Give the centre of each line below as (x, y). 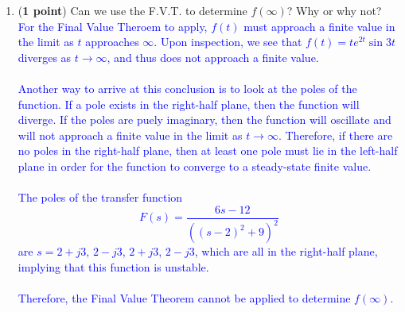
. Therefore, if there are (335, 135)
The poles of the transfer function (100, 197)
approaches (112, 42)
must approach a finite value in (319, 26)
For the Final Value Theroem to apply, (113, 26)
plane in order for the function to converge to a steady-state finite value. (195, 166)
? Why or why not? (334, 10)
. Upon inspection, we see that (228, 42)
